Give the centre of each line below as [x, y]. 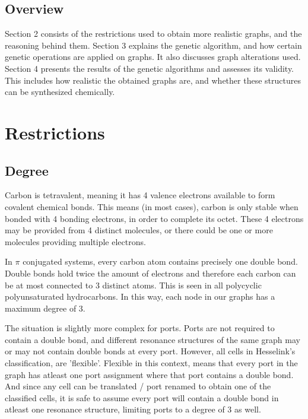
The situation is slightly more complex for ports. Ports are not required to [140, 328]
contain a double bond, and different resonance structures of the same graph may [153, 339]
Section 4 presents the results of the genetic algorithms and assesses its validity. [150, 68]
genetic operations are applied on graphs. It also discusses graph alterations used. [153, 57]
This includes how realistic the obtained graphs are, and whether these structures [153, 80]
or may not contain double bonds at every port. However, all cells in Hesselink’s [150, 351]
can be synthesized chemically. [60, 92]
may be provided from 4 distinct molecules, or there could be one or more [139, 230]
